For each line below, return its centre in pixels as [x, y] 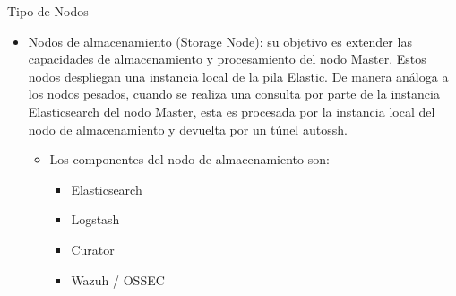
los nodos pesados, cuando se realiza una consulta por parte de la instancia [234, 94]
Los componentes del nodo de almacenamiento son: [189, 159]
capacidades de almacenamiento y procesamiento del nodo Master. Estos [227, 59]
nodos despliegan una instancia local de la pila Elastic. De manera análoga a [238, 76]
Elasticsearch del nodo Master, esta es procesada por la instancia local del [232, 111]
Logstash [95, 219]
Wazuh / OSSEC [118, 279]
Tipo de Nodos [48, 11]
